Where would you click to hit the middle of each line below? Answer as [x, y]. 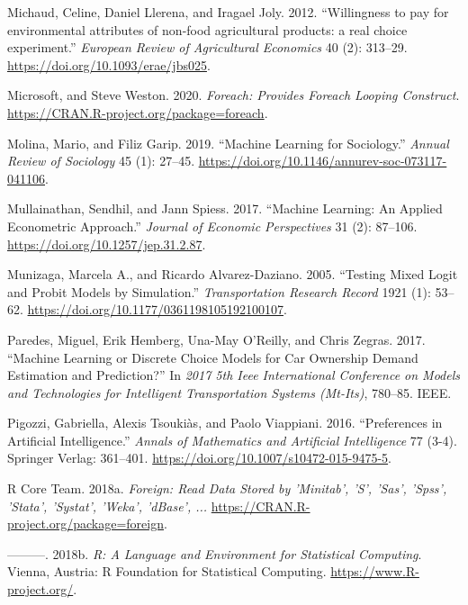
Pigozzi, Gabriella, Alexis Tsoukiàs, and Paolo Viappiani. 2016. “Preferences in [225, 423]
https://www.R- [375, 571]
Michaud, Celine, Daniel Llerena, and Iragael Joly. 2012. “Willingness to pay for [228, 12]
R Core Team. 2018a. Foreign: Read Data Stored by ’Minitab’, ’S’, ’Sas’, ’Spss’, [227, 488]
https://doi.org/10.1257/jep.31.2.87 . [107, 244]
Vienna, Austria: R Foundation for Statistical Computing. [167, 571]
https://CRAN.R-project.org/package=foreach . [138, 112]
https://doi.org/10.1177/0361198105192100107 [155, 309]
